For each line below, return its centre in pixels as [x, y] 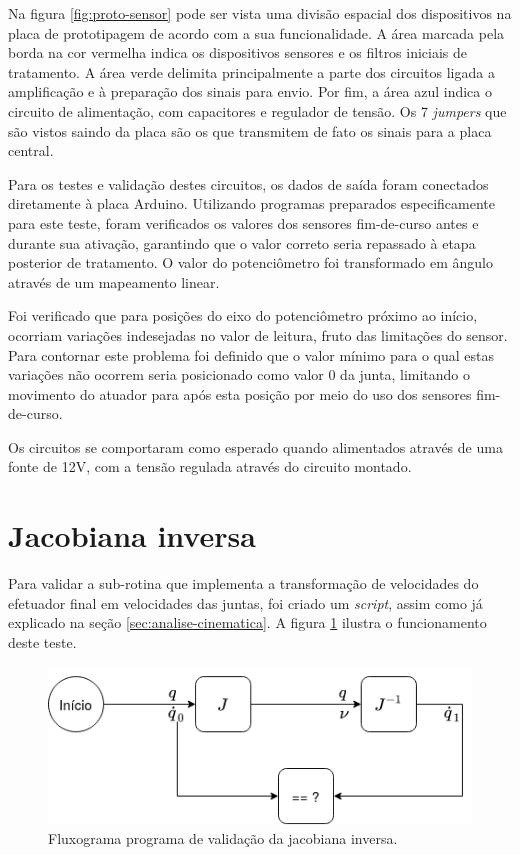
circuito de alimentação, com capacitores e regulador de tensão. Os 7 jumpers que [257, 110]
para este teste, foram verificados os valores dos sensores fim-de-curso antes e [243, 222]
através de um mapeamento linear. [114, 281]
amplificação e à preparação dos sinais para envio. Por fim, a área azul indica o [250, 91]
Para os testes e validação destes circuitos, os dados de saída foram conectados [248, 183]
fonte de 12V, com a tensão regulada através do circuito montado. [210, 466]
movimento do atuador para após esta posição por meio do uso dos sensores [240, 393]
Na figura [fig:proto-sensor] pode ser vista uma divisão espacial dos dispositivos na [260, 13]
